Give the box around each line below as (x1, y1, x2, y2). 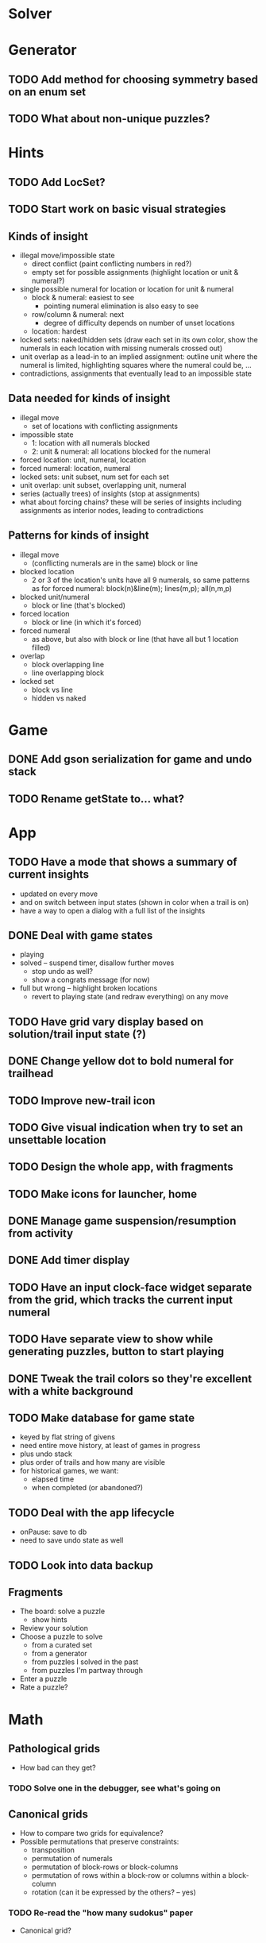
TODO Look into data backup (8, 1559, 153, 1572)
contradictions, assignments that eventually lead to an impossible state (19, 369, 253, 378)
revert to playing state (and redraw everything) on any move (31, 992, 229, 1002)
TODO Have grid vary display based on (8, 1014, 204, 1029)
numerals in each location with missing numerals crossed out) (19, 343, 223, 353)
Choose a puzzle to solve (19, 1632, 103, 1641)
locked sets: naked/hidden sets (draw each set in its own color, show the (19, 334, 258, 344)
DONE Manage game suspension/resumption (8, 1215, 237, 1228)
